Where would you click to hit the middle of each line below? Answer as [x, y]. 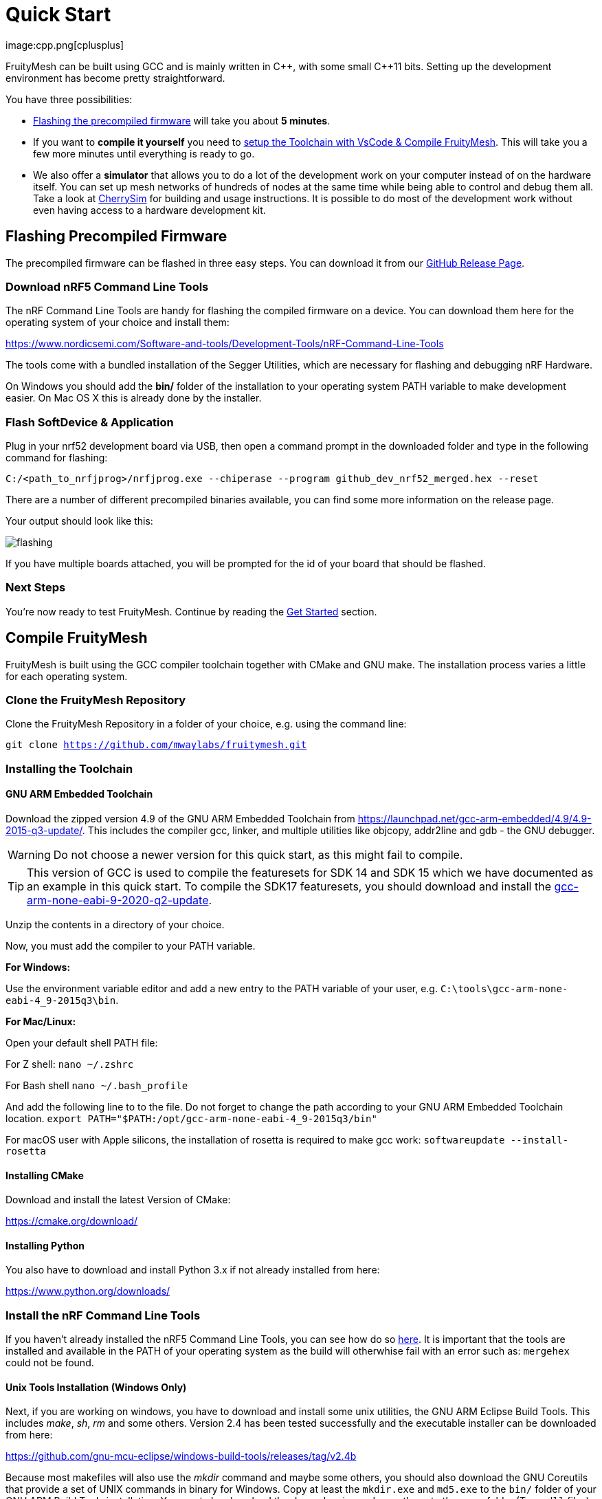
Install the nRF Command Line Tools [103, 1315]
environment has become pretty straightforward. [115, 78]
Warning [29, 855]
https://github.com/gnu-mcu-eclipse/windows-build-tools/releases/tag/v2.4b [181, 1456]
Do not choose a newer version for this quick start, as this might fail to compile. [258, 855]
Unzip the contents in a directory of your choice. [115, 925]
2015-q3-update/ [44, 831]
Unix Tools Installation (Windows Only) [96, 1387]
